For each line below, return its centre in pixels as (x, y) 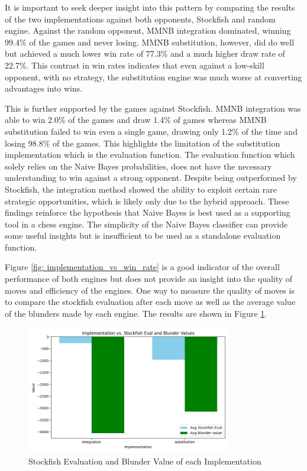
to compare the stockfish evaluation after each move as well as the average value (150, 302)
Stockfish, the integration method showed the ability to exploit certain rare (141, 189)
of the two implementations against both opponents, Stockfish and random (140, 19)
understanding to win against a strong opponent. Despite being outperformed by (151, 178)
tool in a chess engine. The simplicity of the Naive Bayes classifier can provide (146, 224)
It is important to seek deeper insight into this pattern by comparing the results (150, 7)
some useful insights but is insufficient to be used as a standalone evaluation (143, 236)
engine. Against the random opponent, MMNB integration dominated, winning (148, 30)
